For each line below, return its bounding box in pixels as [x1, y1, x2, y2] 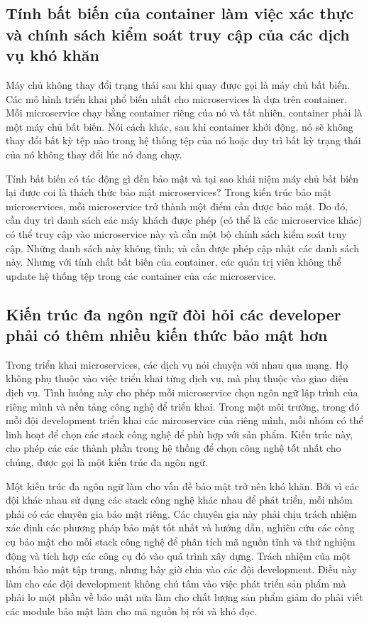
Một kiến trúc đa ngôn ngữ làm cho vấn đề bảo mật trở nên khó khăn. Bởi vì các [6, 478, 360, 493]
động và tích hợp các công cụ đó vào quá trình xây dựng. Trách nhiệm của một [6, 548, 351, 563]
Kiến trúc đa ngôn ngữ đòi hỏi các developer [6, 303, 341, 325]
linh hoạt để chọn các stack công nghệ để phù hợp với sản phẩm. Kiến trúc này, [6, 426, 353, 441]
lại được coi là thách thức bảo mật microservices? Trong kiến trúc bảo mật [6, 185, 332, 200]
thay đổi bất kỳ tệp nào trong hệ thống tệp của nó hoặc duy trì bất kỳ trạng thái [6, 133, 361, 148]
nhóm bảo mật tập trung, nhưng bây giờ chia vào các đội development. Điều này [6, 562, 357, 577]
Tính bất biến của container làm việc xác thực [6, 2, 354, 24]
